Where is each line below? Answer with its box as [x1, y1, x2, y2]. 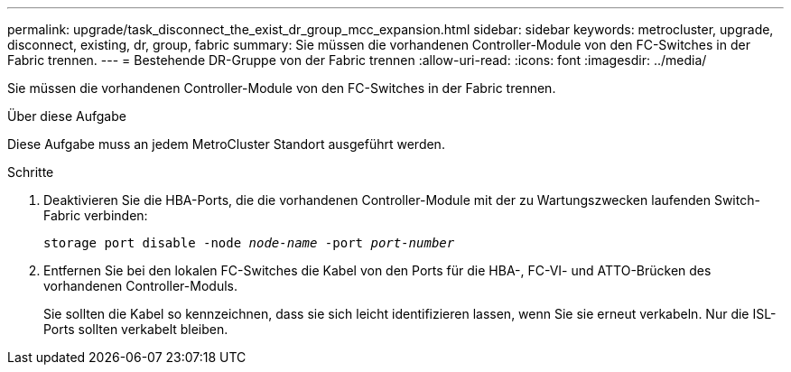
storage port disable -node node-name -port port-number [43, 236, 455, 250]
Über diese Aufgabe [7, 108, 126, 124]
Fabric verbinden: [43, 208, 148, 223]
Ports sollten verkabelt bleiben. [43, 321, 228, 337]
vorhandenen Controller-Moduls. [43, 278, 237, 293]
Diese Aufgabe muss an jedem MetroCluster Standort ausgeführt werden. [7, 136, 445, 152]
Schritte [7, 164, 54, 180]
